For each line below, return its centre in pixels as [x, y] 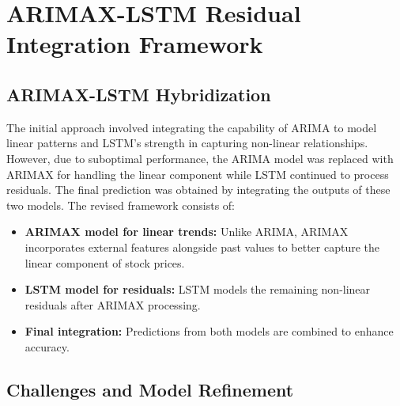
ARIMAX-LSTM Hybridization [139, 94]
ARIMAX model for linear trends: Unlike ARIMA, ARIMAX [187, 231]
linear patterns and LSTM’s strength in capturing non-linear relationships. [187, 143]
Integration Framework [135, 44]
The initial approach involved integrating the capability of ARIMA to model [192, 127]
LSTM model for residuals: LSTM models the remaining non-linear [198, 289]
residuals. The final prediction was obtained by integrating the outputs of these [198, 190]
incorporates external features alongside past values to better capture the [202, 247]
